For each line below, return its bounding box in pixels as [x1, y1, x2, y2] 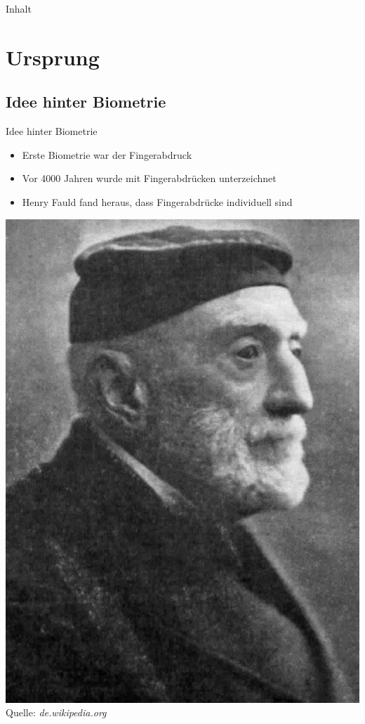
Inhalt [6, 1, 32, 15]
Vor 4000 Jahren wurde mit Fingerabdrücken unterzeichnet [22, 171, 277, 186]
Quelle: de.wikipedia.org [6, 705, 107, 720]
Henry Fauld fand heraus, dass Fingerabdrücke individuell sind [22, 194, 293, 209]
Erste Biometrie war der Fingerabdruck [22, 147, 192, 162]
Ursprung [6, 42, 100, 71]
